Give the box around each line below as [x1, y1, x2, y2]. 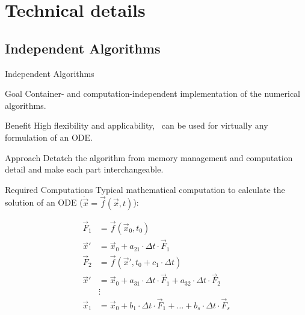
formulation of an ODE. [5, 130, 93, 143]
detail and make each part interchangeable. [5, 163, 164, 176]
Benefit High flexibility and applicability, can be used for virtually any [5, 119, 268, 132]
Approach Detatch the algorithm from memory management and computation [5, 151, 293, 164]
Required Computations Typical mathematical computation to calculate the [5, 183, 285, 195]
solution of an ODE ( [5, 196, 83, 209]
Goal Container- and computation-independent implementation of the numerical [5, 87, 301, 100]
